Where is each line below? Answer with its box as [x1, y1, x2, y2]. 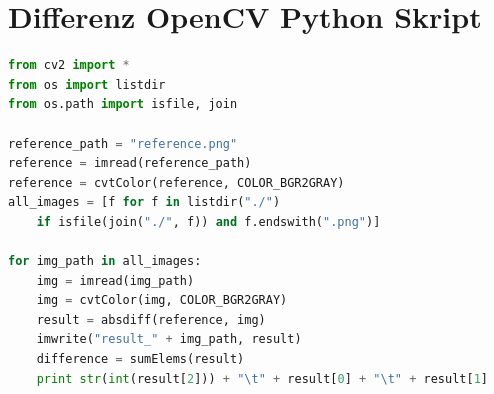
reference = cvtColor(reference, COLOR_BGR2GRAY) [8, 175, 345, 190]
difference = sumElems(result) [36, 352, 245, 367]
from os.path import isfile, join [8, 97, 238, 112]
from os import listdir [8, 77, 166, 92]
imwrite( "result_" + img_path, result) [36, 332, 302, 347]
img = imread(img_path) [36, 273, 195, 288]
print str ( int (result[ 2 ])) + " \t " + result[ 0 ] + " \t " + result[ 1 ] [36, 371, 488, 386]
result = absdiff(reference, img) [36, 312, 266, 327]
